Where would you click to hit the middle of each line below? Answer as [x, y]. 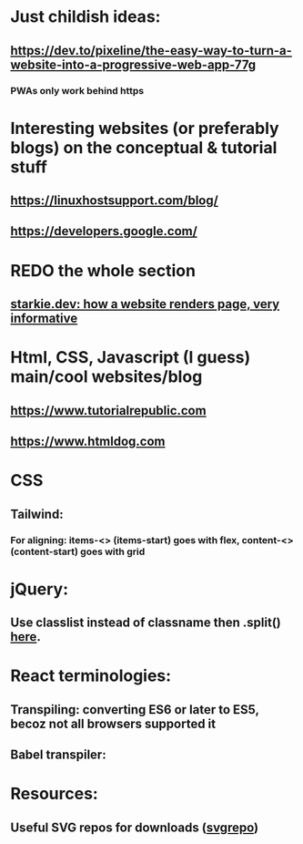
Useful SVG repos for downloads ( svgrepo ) [134, 827]
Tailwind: [37, 514]
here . [26, 637]
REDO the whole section [103, 270]
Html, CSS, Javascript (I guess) [131, 358]
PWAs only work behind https [77, 90]
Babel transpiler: [59, 755]
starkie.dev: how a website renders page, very [145, 304]
